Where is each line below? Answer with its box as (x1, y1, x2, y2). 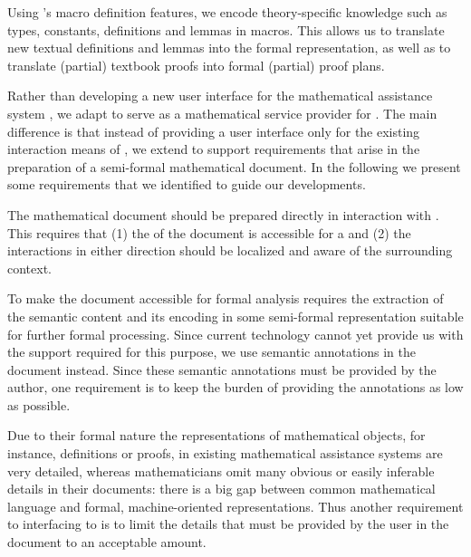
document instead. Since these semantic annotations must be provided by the (7, 360, 437, 379)
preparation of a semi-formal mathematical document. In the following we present (7, 157, 461, 176)
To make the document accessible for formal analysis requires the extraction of (7, 289, 444, 308)
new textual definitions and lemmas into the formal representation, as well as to (7, 38, 451, 57)
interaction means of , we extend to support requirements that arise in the (7, 139, 420, 158)
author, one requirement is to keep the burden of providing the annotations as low (7, 378, 464, 397)
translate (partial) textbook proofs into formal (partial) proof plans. (7, 55, 385, 74)
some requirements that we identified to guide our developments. (7, 175, 366, 194)
